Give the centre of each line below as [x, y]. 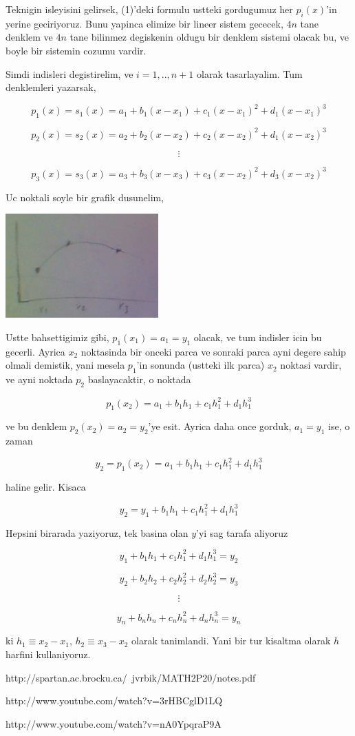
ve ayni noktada [39, 379]
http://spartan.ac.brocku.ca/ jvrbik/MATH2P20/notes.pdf [131, 677]
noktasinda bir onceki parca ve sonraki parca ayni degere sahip [213, 351]
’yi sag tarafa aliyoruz [242, 532]
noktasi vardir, [311, 365]
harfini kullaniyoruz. [48, 654]
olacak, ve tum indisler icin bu [258, 337]
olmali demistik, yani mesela [65, 365]
